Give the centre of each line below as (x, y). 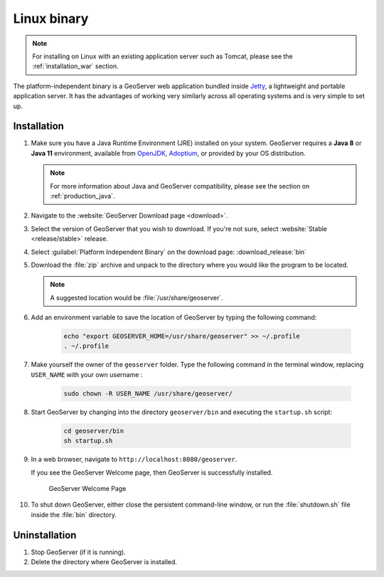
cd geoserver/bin (94, 431)
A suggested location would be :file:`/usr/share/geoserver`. (137, 297)
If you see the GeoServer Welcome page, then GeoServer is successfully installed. (152, 472)
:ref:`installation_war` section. (75, 66)
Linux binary (51, 18)
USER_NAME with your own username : (87, 374)
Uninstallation (45, 535)
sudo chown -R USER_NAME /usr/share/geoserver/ (148, 393)
